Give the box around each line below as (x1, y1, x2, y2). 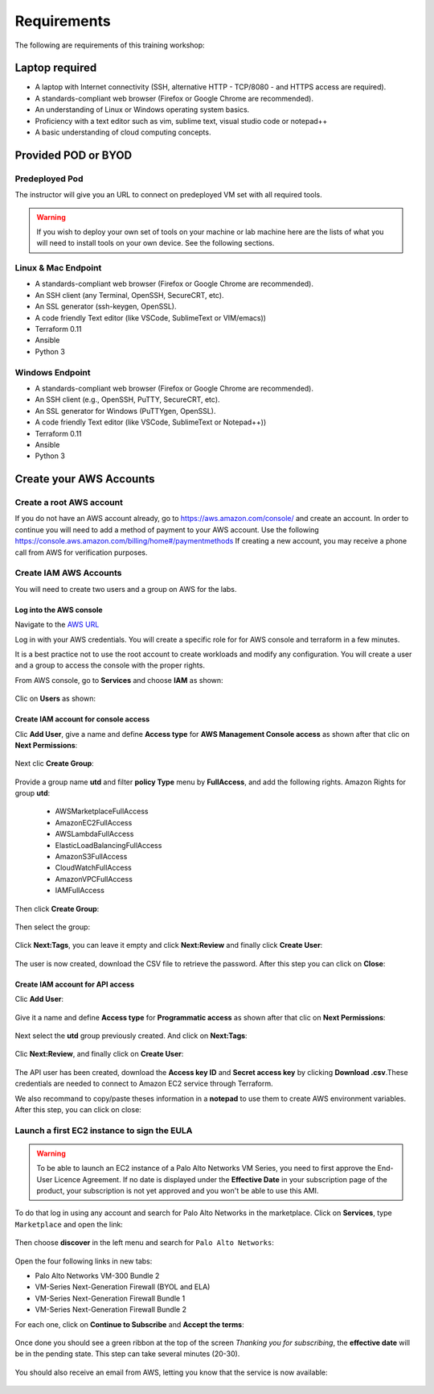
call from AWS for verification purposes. (14, 548, 148, 557)
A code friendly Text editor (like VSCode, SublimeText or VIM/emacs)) (35, 312, 267, 322)
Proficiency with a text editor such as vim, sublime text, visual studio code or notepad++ (35, 116, 328, 126)
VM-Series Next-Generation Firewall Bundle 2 (35, 1305, 186, 1314)
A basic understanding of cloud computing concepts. (35, 127, 211, 137)
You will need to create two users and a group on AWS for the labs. (14, 584, 237, 594)
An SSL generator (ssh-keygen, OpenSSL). (35, 302, 177, 312)
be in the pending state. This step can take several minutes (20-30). (14, 1349, 240, 1359)
